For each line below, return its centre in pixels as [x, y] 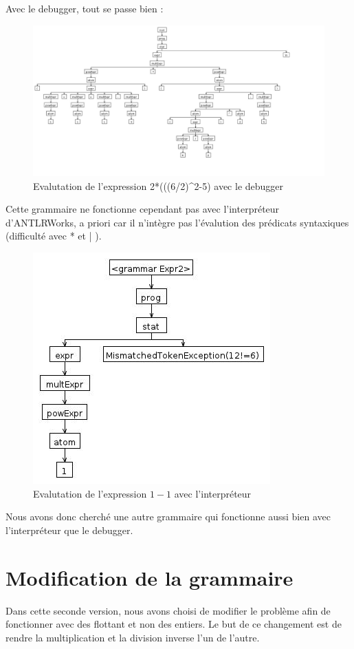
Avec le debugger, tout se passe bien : [85, 8]
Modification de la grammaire [150, 577]
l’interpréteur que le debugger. [69, 530]
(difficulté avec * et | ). [54, 236]
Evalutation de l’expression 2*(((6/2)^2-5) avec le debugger [158, 185]
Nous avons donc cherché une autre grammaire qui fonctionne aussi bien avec [168, 517]
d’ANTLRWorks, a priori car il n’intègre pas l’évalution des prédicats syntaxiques [177, 222]
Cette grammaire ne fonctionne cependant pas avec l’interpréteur [143, 209]
